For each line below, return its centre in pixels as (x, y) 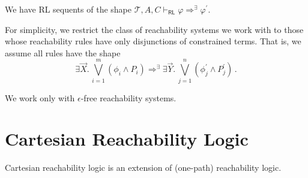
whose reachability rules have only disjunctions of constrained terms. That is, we (153, 41)
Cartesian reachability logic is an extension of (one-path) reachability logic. (143, 168)
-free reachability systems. (128, 97)
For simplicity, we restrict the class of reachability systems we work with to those (154, 29)
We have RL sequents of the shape (68, 9)
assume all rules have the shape (63, 52)
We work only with (40, 97)
